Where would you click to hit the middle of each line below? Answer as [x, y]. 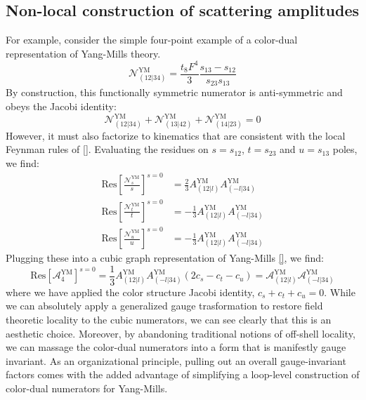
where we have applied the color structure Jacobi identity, [130, 292]
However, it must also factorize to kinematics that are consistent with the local [176, 135]
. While [340, 292]
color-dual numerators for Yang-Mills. [87, 388]
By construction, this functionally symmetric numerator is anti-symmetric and [174, 92]
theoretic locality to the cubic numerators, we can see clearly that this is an [169, 320]
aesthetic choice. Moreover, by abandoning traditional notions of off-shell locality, [181, 333]
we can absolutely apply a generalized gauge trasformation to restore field [164, 306]
